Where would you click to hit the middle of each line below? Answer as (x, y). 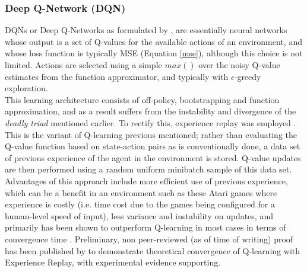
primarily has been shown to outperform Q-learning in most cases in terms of (145, 227)
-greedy (248, 76)
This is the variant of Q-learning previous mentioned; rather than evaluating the (151, 134)
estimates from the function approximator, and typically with (117, 76)
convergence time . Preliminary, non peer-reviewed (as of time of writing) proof (149, 239)
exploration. (26, 88)
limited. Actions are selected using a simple (83, 65)
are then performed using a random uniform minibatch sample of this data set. (148, 169)
